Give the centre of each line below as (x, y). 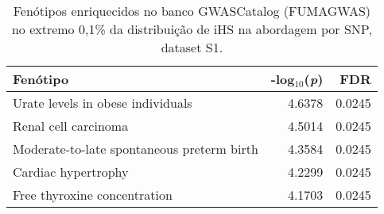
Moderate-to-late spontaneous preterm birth (136, 149)
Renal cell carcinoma (71, 126)
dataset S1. (192, 47)
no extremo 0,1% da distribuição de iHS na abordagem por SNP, (192, 29)
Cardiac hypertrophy (71, 172)
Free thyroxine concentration (93, 195)
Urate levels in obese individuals (103, 103)
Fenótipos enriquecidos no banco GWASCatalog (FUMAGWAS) (192, 11)
